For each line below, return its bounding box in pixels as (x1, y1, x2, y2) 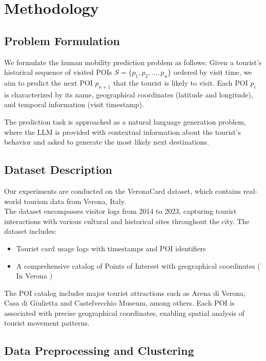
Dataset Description (4, 162, 112, 177)
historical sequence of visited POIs (4, 67, 112, 77)
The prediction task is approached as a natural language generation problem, (4, 116, 246, 127)
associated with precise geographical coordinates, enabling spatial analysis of (4, 307, 244, 318)
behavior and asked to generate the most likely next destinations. (4, 136, 209, 147)
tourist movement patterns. (4, 317, 90, 328)
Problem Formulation (4, 32, 120, 48)
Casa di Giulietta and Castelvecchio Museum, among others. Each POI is (4, 297, 235, 308)
